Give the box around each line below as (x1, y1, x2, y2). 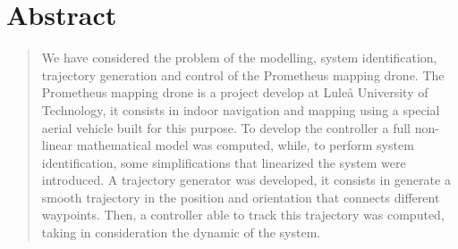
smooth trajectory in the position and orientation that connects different (41, 187, 440, 206)
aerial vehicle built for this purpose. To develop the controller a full (41, 118, 411, 137)
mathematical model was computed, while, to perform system (76, 136, 414, 154)
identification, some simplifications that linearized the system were (41, 153, 406, 171)
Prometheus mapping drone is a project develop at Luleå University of (41, 83, 428, 102)
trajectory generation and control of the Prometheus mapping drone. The (41, 65, 445, 84)
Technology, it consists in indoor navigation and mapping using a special (41, 100, 440, 119)
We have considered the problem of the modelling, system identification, (41, 48, 437, 67)
